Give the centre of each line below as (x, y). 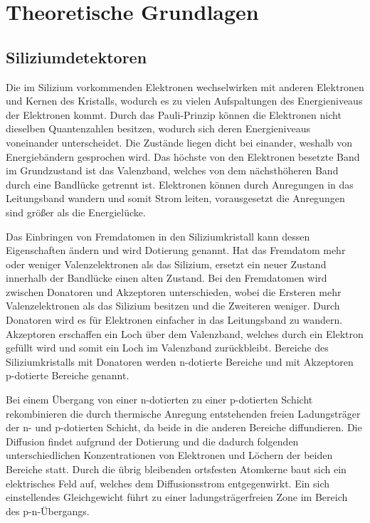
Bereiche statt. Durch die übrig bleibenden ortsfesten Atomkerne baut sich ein (176, 469)
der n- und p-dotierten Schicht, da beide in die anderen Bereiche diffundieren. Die (184, 427)
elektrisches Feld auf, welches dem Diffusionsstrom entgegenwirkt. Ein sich (168, 483)
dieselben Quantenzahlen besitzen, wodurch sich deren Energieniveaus (158, 128)
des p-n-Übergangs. (48, 511)
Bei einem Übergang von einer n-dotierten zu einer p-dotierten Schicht (159, 400)
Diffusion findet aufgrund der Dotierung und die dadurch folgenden (152, 441)
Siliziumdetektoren (76, 57)
